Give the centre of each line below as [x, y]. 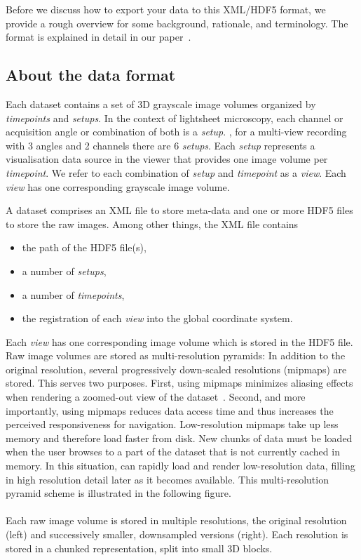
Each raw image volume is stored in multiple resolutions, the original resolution [176, 520]
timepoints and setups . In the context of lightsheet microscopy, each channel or [175, 118]
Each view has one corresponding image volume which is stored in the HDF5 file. [179, 341]
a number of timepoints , [73, 294]
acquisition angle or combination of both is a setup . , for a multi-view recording [176, 132]
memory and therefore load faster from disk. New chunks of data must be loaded [179, 438]
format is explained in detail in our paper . [98, 37]
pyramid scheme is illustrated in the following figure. [118, 493]
